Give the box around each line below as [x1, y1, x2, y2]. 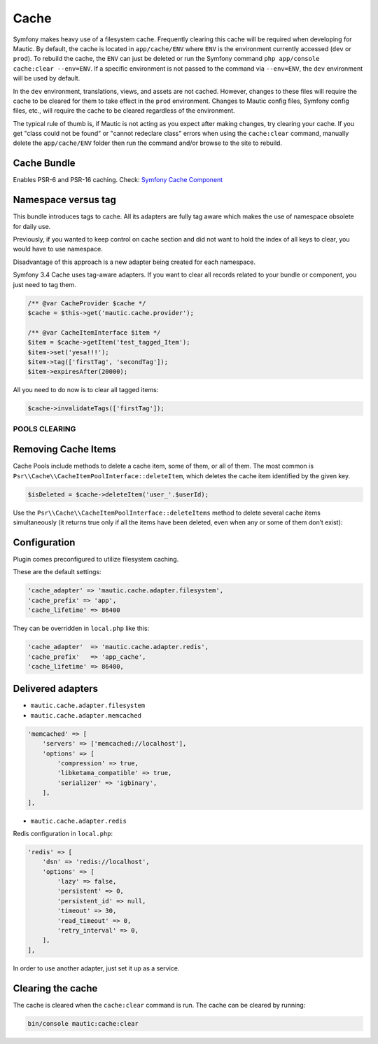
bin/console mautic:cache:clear [27, 1019, 139, 1027]
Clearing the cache [13, 982, 98, 994]
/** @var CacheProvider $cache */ [27, 299, 146, 307]
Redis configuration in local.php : [13, 829, 113, 837]
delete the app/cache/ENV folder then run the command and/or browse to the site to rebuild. [13, 139, 283, 147]
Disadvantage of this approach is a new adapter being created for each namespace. [13, 258, 255, 266]
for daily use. [13, 222, 51, 230]
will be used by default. [13, 74, 80, 83]
